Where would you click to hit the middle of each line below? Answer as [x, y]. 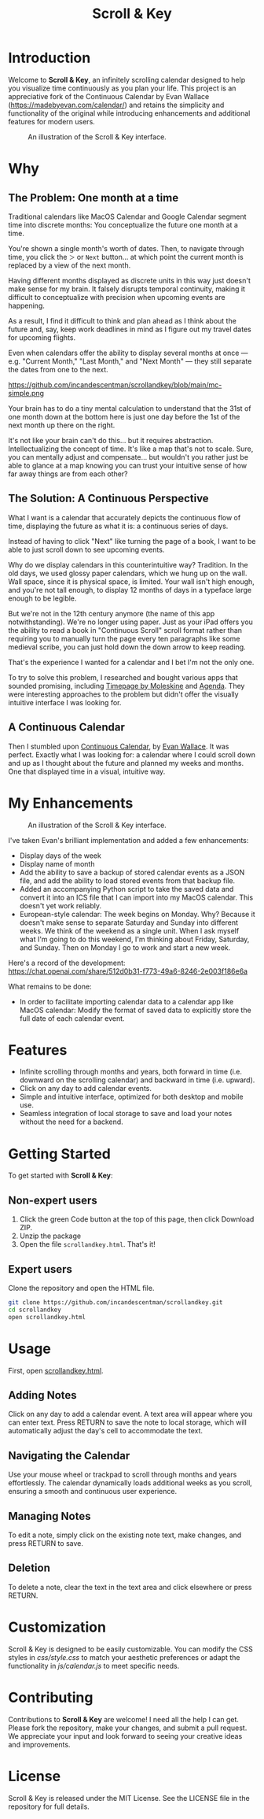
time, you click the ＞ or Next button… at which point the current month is [126, 257]
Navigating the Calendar [69, 1456]
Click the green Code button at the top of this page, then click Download [137, 1219]
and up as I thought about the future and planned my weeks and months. [126, 763]
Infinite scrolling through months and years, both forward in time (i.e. [130, 1072]
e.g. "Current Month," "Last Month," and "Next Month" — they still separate [130, 361]
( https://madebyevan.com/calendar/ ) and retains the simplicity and [116, 105]
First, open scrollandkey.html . [56, 1370]
